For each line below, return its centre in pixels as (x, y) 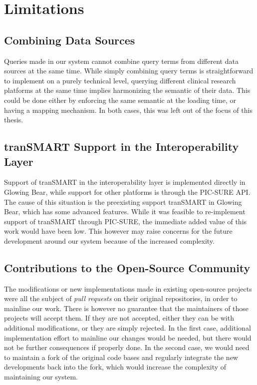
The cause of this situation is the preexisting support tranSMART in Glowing (123, 201)
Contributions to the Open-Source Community (127, 267)
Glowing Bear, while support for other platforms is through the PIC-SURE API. (127, 192)
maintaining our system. (41, 377)
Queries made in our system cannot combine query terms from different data (121, 61)
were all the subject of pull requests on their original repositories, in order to (121, 298)
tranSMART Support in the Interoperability (122, 147)
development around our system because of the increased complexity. (109, 240)
